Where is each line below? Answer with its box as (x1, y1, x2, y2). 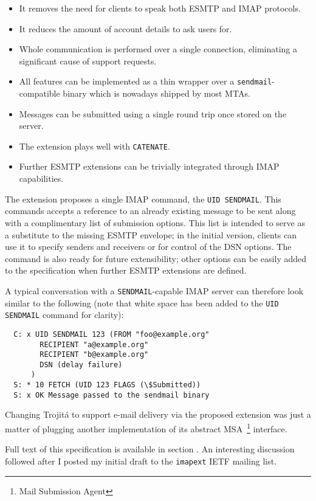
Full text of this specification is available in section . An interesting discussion (5, 443, 295, 455)
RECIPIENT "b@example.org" (39, 350, 149, 359)
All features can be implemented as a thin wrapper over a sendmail (19, 75, 272, 88)
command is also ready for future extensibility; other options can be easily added (5, 252, 307, 264)
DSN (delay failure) (39, 360, 123, 369)
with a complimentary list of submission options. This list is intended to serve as (5, 216, 305, 229)
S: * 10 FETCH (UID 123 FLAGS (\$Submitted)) (13, 381, 201, 390)
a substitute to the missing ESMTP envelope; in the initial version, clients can (5, 228, 297, 241)
